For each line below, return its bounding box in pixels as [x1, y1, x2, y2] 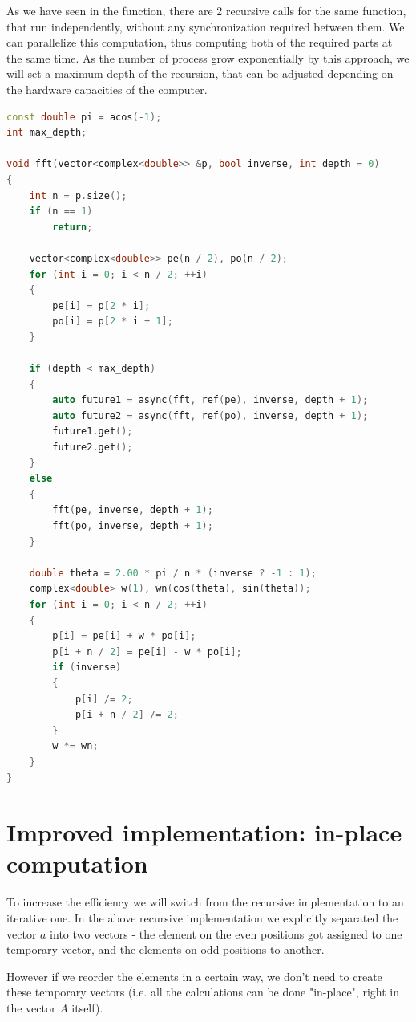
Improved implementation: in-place [6, 816, 402, 849]
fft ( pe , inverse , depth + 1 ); [52, 504, 213, 516]
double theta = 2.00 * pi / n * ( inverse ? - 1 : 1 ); [29, 567, 317, 579]
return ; [52, 221, 93, 233]
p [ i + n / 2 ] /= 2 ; [75, 709, 179, 721]
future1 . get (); [52, 425, 133, 438]
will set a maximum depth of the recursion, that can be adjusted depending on [6, 65, 394, 82]
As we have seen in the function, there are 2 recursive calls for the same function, [6, 2, 406, 18]
